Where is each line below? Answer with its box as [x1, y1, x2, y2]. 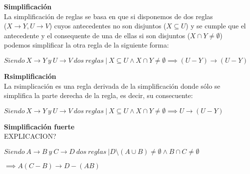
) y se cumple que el [185, 21, 246, 31]
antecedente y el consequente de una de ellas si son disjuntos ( [4, 30, 190, 40]
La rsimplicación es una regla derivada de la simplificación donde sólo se [4, 80, 221, 91]
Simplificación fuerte [4, 121, 75, 131]
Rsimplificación [4, 71, 56, 81]
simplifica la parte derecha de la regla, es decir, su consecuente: [4, 90, 193, 100]
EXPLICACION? [4, 131, 56, 141]
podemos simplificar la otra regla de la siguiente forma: [4, 40, 169, 50]
